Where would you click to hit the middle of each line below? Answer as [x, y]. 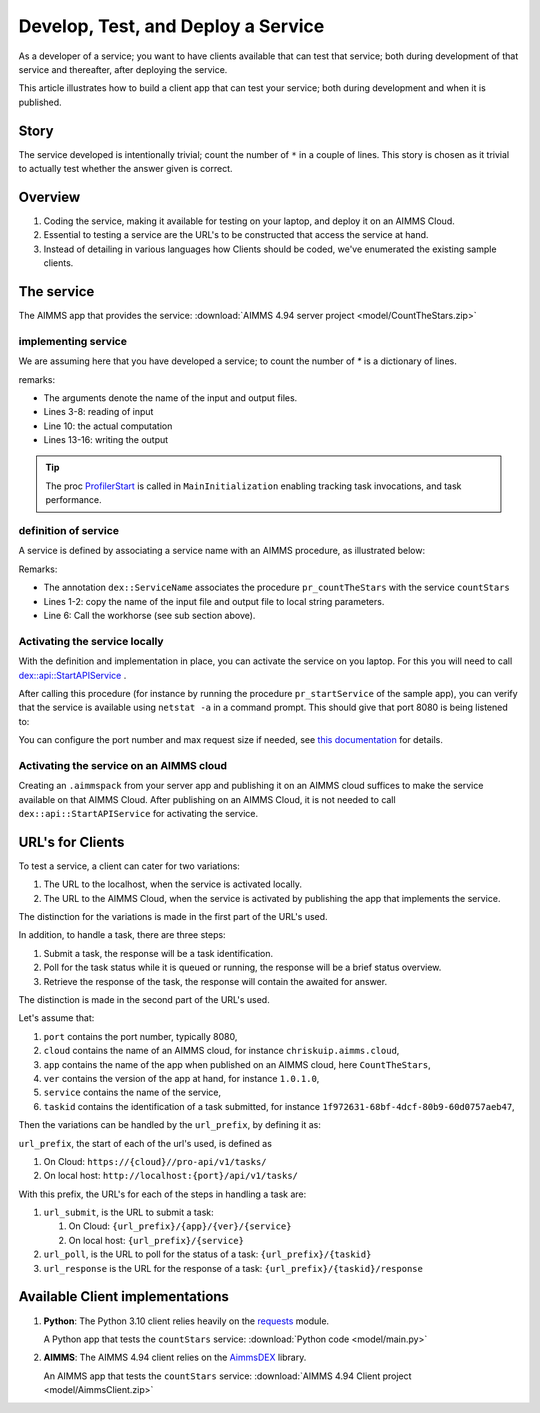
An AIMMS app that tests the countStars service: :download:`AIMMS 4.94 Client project [227, 1376]
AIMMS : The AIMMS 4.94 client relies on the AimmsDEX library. [175, 1357]
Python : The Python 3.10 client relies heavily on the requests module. [186, 1321]
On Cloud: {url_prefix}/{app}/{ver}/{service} [180, 1226]
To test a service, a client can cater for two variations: [129, 866]
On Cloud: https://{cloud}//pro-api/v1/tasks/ [155, 1161]
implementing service [72, 341]
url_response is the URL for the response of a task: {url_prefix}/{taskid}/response [233, 1268]
